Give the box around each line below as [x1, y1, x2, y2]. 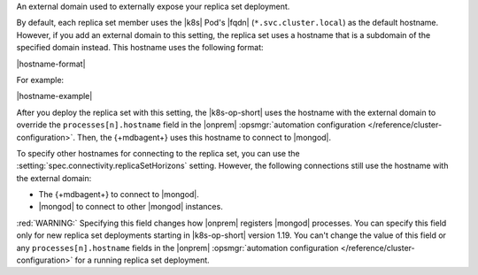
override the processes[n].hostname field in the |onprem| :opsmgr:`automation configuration [16, 119, 366, 130]
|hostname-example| [16, 91, 93, 102]
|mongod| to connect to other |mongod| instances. [38, 202, 223, 212]
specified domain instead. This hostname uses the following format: [16, 42, 265, 53]
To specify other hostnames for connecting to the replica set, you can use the [16, 148, 300, 158]
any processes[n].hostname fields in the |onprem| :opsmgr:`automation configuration [16, 242, 339, 253]
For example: [16, 74, 65, 85]
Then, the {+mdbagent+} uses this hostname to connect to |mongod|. [76, 132, 332, 142]
